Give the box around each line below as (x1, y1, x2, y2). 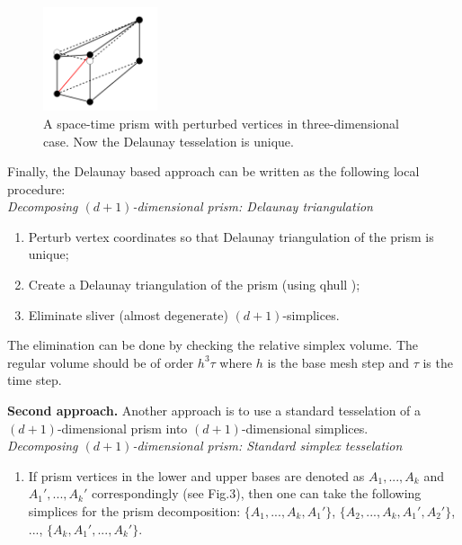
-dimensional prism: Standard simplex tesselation (132, 436, 403, 455)
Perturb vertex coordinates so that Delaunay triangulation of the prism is (28, 227, 434, 246)
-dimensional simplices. (241, 418, 369, 437)
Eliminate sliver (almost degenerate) (28, 305, 228, 324)
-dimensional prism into (57, 418, 188, 437)
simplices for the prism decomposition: (28, 502, 241, 520)
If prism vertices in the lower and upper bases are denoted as (28, 466, 365, 485)
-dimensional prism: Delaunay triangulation (132, 197, 373, 216)
